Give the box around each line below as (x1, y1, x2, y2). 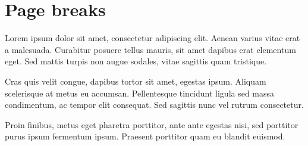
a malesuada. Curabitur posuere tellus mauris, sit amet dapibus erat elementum (5, 43, 296, 55)
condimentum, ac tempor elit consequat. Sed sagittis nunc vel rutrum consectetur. (5, 98, 304, 111)
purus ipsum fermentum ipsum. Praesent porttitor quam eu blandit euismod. (5, 130, 285, 142)
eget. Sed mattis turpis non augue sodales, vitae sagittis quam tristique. (5, 55, 267, 67)
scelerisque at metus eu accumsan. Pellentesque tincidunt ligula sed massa (5, 86, 275, 99)
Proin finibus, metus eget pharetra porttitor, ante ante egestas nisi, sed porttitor (5, 118, 298, 131)
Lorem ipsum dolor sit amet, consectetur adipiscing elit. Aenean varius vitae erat (5, 32, 300, 44)
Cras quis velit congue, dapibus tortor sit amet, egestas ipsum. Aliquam (5, 74, 266, 87)
